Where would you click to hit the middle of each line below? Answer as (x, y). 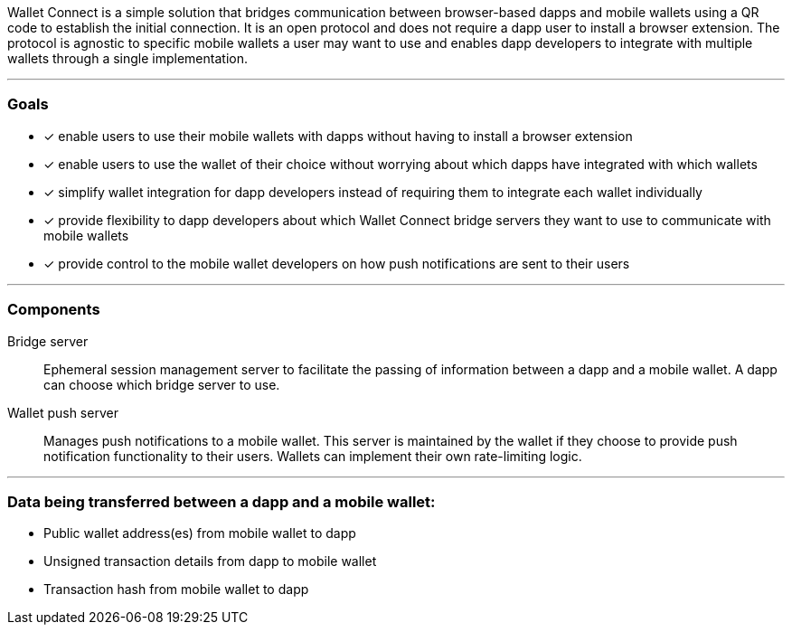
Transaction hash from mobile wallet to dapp (176, 590)
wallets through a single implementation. (127, 58)
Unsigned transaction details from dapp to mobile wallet (210, 561)
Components (54, 310)
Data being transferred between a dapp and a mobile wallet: (222, 501)
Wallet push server (63, 412)
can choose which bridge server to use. (162, 384)
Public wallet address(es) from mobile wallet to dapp (200, 533)
